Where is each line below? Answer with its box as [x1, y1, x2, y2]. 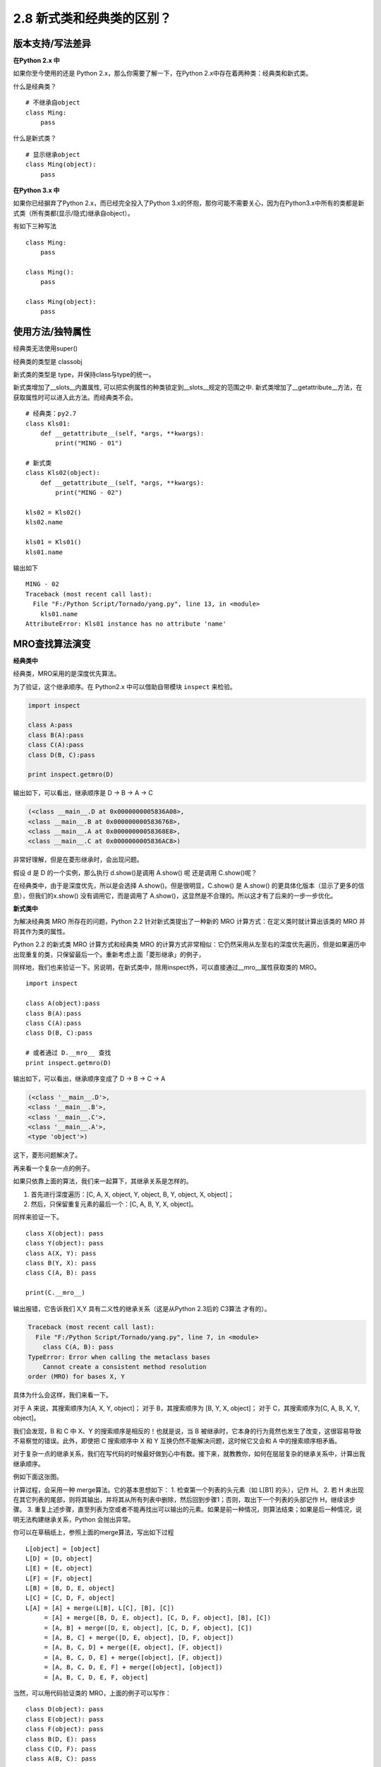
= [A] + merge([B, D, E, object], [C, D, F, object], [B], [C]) [44, 1614, 272, 1622]
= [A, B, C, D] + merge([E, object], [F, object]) [44, 1643, 223, 1652]
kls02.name [25, 518, 64, 527]
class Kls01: [25, 419, 71, 428]
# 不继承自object [25, 99, 80, 107]
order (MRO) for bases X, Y [28, 1373, 125, 1381]
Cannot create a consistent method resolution [42, 1363, 207, 1371]
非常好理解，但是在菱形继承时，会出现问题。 [13, 855, 143, 864]
